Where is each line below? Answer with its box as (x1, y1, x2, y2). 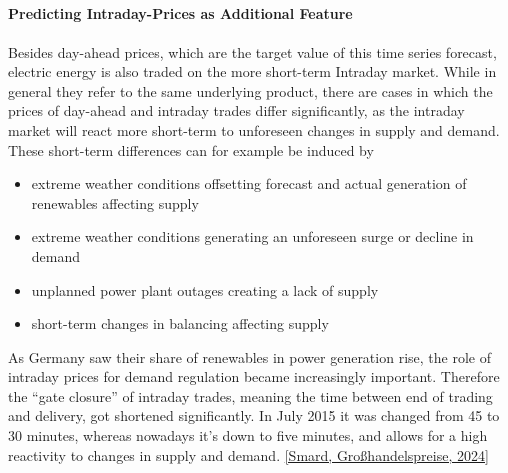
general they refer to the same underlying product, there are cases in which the (8, 80, 493, 101)
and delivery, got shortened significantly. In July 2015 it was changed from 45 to (8, 405, 500, 426)
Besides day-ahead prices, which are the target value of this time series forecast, (8, 41, 497, 62)
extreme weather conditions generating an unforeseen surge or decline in (31, 226, 474, 247)
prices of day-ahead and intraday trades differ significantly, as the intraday (8, 100, 465, 121)
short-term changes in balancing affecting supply (31, 313, 329, 334)
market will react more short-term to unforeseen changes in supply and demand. (8, 119, 500, 140)
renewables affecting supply (31, 192, 199, 213)
